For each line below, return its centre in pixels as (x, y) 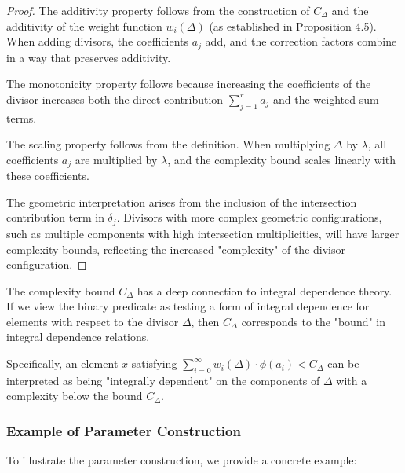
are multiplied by (116, 159)
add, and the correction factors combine (301, 41)
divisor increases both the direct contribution (115, 99)
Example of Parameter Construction (124, 430)
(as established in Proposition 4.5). (293, 26)
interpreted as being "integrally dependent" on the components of (163, 380)
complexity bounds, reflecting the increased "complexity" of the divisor (176, 249)
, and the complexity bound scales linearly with (281, 159)
